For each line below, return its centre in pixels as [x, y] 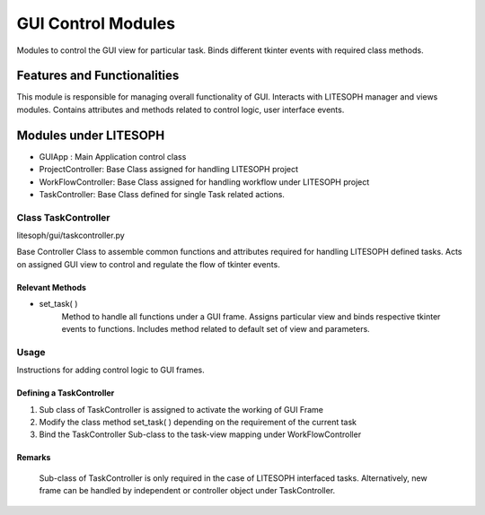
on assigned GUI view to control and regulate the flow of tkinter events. [148, 264]
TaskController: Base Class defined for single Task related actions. [162, 194]
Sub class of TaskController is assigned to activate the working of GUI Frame [181, 409]
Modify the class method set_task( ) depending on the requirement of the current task [198, 422]
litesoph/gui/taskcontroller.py [71, 236]
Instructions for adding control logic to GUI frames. [111, 370]
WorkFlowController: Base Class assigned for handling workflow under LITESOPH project [204, 182]
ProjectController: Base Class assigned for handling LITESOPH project [169, 170]
